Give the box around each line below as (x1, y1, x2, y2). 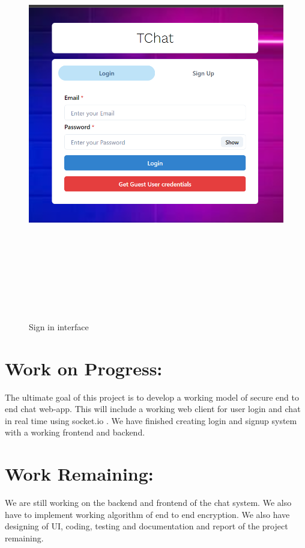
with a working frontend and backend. (5, 426, 145, 439)
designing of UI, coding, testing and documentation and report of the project (5, 520, 288, 532)
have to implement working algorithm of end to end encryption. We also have (5, 508, 290, 520)
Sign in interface (29, 320, 89, 333)
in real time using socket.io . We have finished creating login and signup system (5, 414, 297, 426)
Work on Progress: (5, 356, 163, 380)
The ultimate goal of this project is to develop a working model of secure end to (5, 390, 299, 403)
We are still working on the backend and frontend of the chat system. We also (5, 496, 292, 509)
